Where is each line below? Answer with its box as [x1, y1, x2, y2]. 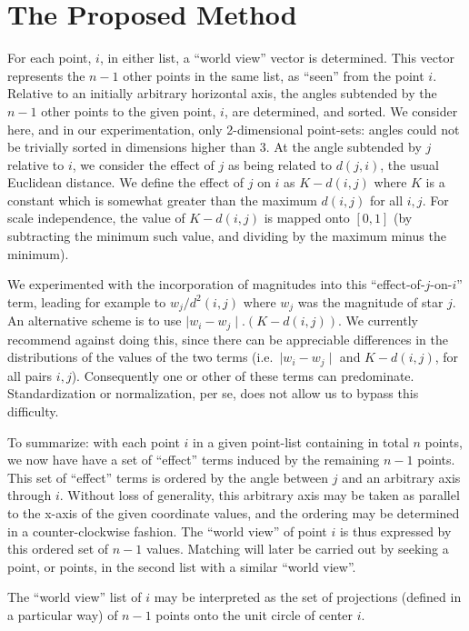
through [7, 486, 52, 505]
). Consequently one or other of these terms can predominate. [71, 366, 414, 385]
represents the [7, 65, 85, 85]
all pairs [7, 366, 53, 385]
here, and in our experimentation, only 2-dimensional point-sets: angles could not [7, 119, 460, 138]
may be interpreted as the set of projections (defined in [154, 587, 462, 606]
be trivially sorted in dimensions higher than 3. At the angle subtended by [7, 137, 422, 156]
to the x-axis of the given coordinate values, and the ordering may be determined [7, 503, 460, 522]
